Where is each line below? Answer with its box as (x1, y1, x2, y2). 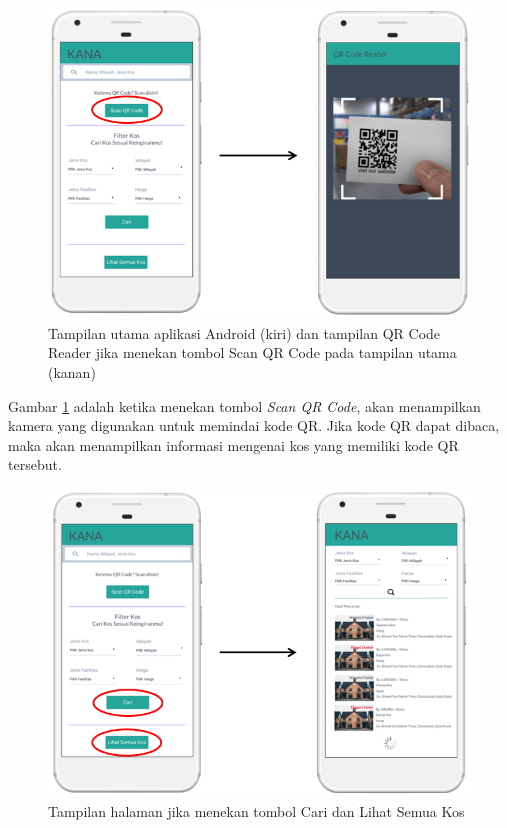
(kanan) (48, 362, 96, 382)
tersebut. (8, 454, 62, 475)
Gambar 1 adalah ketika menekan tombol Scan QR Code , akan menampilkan (8, 395, 481, 416)
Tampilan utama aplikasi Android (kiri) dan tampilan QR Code (48, 322, 441, 343)
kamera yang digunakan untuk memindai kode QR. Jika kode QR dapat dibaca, (8, 415, 500, 436)
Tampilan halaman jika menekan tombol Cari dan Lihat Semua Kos (48, 801, 465, 822)
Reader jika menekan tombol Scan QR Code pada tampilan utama (48, 342, 457, 363)
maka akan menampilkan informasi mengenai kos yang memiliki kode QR (8, 434, 459, 455)
